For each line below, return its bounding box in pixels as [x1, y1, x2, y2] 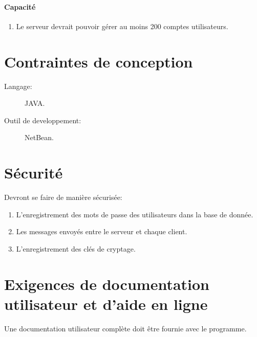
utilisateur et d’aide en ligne [4, 293, 208, 314]
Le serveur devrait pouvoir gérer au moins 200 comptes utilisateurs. [16, 20, 228, 31]
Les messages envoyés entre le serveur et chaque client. [16, 226, 187, 237]
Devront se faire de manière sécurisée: [4, 192, 122, 203]
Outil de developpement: [4, 115, 81, 125]
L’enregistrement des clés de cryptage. [16, 243, 136, 254]
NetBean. [25, 132, 54, 143]
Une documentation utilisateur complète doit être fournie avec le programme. [4, 323, 247, 333]
